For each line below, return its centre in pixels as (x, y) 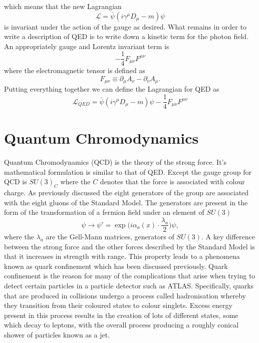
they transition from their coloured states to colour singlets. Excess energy (118, 305)
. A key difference (228, 237)
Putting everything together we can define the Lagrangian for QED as (112, 89)
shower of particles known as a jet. (57, 335)
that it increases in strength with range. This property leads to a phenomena (122, 256)
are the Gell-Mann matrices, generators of (110, 237)
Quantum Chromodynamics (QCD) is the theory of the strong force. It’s (115, 162)
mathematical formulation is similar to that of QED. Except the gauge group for (128, 171)
